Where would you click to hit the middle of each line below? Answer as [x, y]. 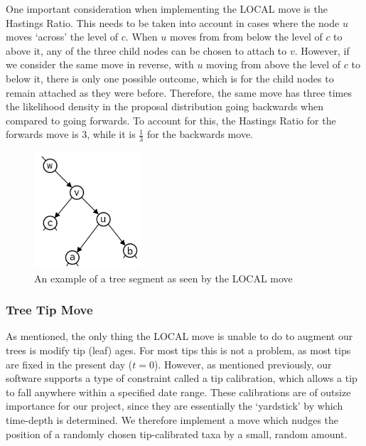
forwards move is [42, 134]
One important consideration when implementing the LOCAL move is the [167, 9]
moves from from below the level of [246, 37]
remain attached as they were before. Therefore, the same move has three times [179, 92]
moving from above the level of [274, 64]
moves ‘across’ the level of [62, 37]
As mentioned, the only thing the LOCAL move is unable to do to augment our [179, 336]
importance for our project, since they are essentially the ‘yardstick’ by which [174, 406]
